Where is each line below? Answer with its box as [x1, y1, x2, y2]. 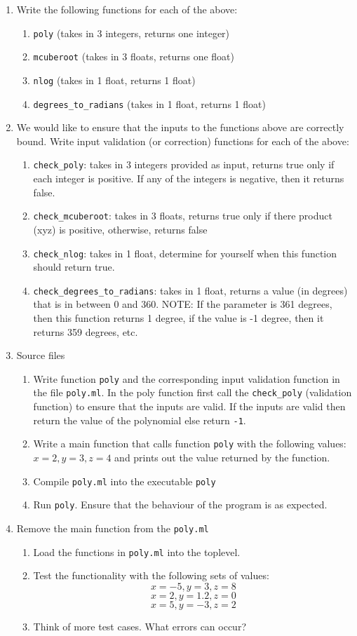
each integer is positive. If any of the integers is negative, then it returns [33, 171, 344, 186]
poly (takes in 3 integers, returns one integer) [33, 25, 230, 40]
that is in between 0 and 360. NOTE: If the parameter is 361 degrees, [33, 297, 332, 311]
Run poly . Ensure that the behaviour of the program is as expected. [33, 497, 328, 512]
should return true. [33, 259, 115, 274]
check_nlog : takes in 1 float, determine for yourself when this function [33, 245, 337, 260]
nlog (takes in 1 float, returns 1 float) [33, 72, 196, 87]
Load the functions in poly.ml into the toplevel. [33, 544, 241, 559]
